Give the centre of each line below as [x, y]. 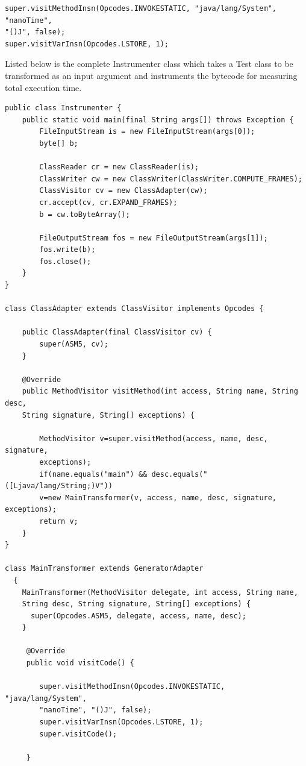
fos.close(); [65, 261]
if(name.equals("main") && [93, 474]
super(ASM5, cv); [74, 344]
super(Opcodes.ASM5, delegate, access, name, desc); [138, 616]
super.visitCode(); [78, 734]
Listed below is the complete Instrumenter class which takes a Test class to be [149, 64]
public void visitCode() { [80, 663]
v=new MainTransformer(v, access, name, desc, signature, [158, 498]
